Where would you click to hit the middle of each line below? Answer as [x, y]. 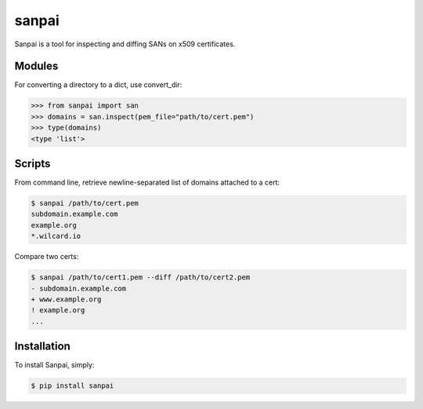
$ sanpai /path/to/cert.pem [85, 203]
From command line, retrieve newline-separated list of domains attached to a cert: [147, 183]
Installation [42, 347]
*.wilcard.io [56, 236]
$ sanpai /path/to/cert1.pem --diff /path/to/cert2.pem [141, 278]
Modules [36, 66]
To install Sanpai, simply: [54, 365]
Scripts [33, 164]
